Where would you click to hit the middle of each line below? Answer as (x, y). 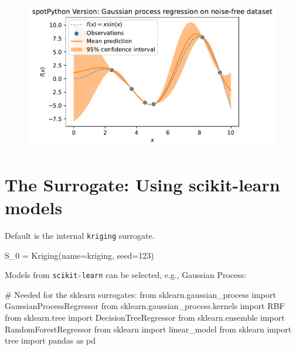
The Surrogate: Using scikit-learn (142, 184)
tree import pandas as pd (50, 340)
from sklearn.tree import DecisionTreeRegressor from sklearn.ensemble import (145, 318)
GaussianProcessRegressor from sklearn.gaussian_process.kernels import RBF (145, 306)
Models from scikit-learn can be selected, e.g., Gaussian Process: (126, 275)
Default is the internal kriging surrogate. (80, 235)
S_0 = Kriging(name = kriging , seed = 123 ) (79, 255)
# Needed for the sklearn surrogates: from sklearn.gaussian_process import (140, 294)
